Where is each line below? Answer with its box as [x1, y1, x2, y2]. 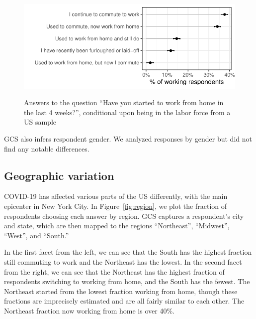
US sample [24, 117, 57, 127]
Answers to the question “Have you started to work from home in [24, 97, 224, 108]
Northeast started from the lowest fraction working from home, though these [4, 286, 238, 296]
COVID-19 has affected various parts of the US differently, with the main [4, 191, 228, 201]
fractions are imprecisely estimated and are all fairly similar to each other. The [4, 296, 245, 306]
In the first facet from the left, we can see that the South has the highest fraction [4, 247, 252, 257]
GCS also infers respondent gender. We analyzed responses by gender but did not [4, 133, 252, 144]
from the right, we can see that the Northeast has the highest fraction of [4, 266, 225, 277]
